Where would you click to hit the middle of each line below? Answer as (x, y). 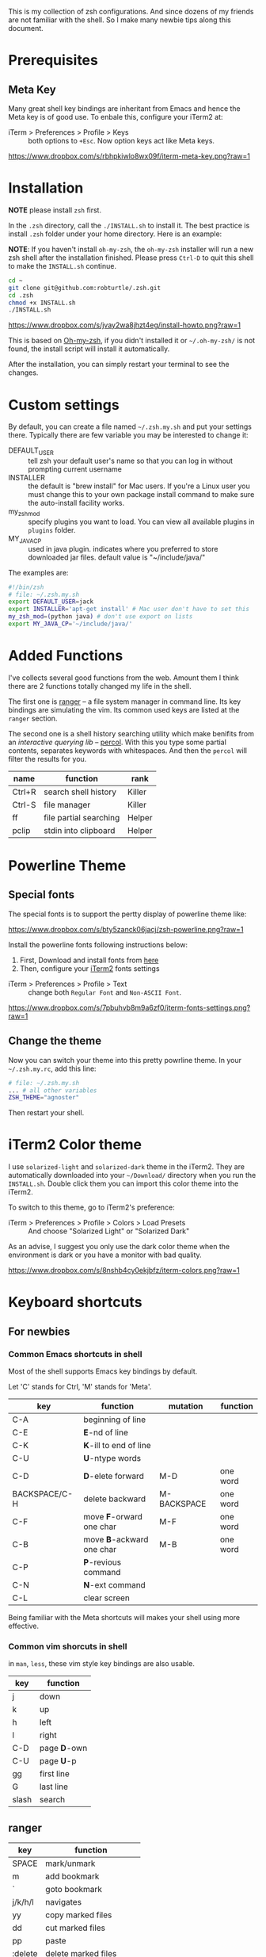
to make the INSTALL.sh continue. (63, 266)
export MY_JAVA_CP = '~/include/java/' (70, 624)
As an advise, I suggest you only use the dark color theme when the (119, 1247)
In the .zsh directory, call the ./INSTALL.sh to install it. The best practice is (129, 225)
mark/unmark (70, 1863)
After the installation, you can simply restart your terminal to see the (119, 365)
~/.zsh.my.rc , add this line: (52, 1068)
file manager (67, 805)
